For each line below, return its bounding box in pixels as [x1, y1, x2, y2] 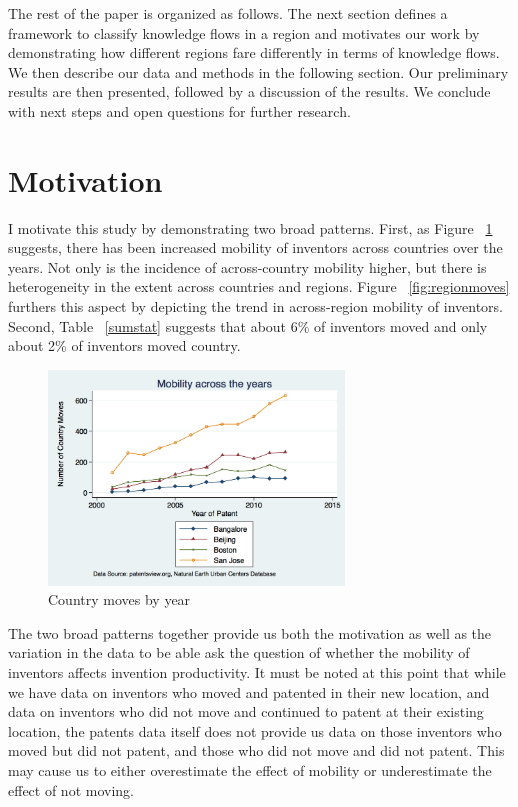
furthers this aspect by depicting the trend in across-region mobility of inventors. [8, 296, 503, 317]
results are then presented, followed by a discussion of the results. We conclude [8, 81, 491, 102]
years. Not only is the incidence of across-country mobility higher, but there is [8, 256, 487, 277]
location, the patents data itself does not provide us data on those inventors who [8, 720, 502, 741]
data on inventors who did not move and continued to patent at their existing [8, 701, 484, 722]
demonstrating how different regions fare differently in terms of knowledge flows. [8, 42, 500, 63]
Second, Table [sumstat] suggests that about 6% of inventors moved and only [8, 315, 488, 336]
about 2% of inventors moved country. [8, 335, 241, 356]
